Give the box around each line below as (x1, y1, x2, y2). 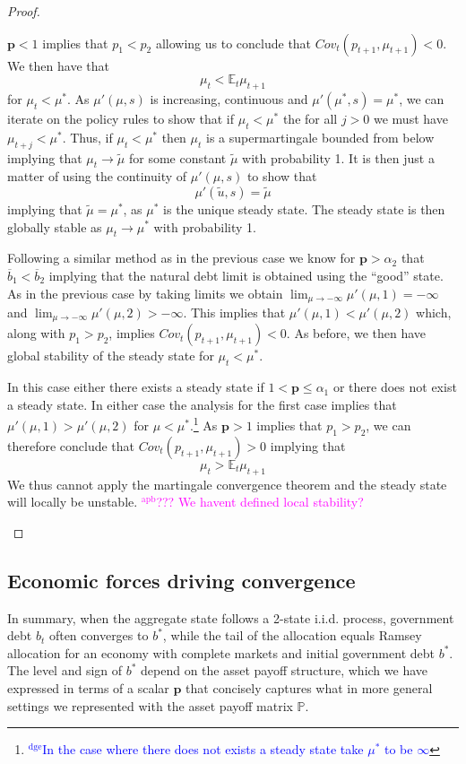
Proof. (7, 2, 40, 20)
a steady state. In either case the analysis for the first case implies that (7, 395, 397, 413)
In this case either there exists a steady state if (7, 378, 264, 396)
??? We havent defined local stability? (156, 492, 364, 511)
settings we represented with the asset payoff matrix (7, 696, 293, 715)
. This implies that (183, 303, 286, 321)
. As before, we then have (286, 324, 427, 343)
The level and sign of (7, 661, 123, 680)
